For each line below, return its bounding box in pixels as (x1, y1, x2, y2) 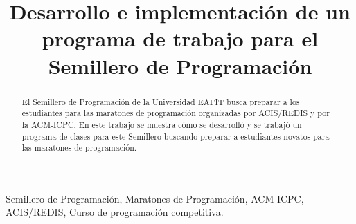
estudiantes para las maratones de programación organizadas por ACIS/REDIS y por (21, 107, 330, 119)
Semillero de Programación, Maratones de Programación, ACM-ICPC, (6, 191, 304, 205)
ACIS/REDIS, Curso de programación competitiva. (6, 205, 224, 219)
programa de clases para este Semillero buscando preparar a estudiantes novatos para (21, 130, 330, 142)
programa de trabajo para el (42, 24, 319, 53)
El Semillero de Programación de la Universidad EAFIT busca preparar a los (21, 95, 300, 107)
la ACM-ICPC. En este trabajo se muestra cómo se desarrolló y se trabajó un (21, 118, 302, 130)
